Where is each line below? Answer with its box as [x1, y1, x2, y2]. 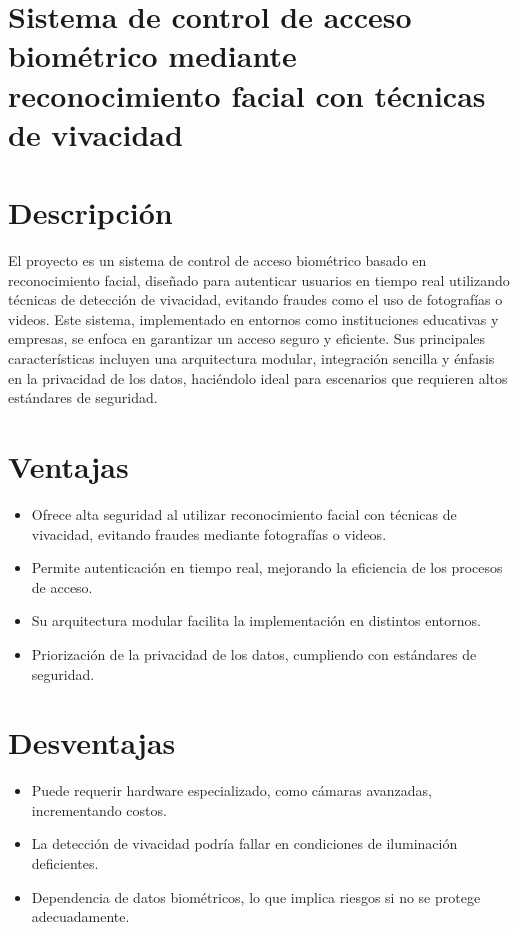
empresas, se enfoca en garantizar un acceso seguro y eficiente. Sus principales [8, 328, 486, 349]
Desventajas [8, 722, 176, 763]
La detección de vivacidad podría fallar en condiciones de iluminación [31, 833, 458, 854]
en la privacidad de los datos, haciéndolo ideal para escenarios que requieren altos [8, 367, 508, 388]
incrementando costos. [31, 799, 167, 820]
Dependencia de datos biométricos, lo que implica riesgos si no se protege [31, 886, 481, 907]
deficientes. [31, 853, 99, 873]
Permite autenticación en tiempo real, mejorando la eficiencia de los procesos [31, 557, 503, 578]
